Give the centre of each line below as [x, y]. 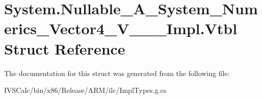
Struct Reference [65, 48]
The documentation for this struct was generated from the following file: [117, 73]
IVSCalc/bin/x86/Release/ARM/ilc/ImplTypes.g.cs [85, 90]
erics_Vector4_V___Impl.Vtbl [121, 28]
